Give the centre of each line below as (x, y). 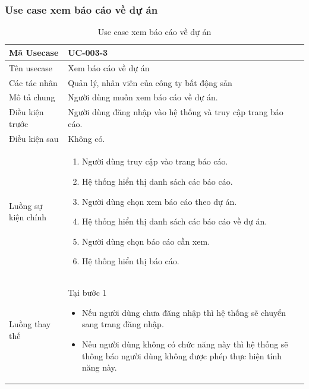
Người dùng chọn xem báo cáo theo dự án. (159, 201)
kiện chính (28, 217)
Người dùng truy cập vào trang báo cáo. (155, 161)
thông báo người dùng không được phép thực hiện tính (182, 355)
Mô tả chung (32, 97)
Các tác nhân (33, 82)
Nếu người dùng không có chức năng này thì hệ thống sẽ (185, 344)
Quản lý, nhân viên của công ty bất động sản (150, 82)
